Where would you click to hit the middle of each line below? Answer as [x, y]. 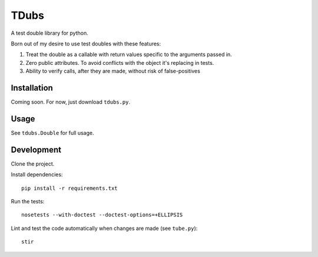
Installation [32, 88]
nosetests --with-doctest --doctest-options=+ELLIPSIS [102, 215]
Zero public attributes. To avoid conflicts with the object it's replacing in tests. [120, 62]
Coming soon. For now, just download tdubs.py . [71, 102]
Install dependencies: [37, 174]
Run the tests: [28, 201]
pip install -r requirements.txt [69, 188]
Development [36, 149]
